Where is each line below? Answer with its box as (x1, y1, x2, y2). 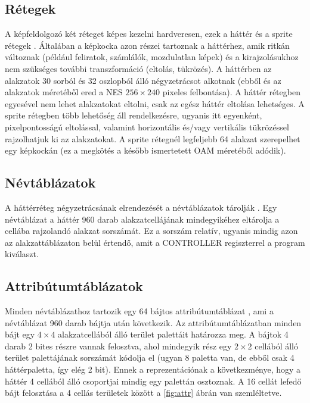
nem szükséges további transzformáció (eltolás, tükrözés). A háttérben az (5, 62, 272, 74)
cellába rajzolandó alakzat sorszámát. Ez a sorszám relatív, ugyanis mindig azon (5, 224, 298, 237)
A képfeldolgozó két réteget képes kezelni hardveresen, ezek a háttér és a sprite (5, 27, 293, 40)
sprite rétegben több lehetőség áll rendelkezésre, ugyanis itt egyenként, (5, 109, 262, 121)
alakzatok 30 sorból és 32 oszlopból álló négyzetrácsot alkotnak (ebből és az (5, 74, 281, 86)
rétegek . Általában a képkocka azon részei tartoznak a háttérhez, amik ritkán (5, 39, 290, 51)
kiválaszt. (5, 248, 39, 260)
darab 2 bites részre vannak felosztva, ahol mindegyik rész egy (5, 339, 232, 352)
